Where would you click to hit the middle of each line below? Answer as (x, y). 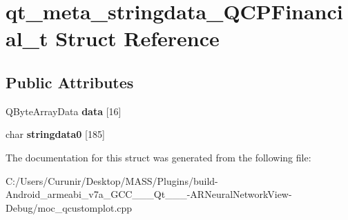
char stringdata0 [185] (55, 134)
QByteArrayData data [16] (64, 111)
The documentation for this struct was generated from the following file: (158, 157)
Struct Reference (137, 38)
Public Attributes (70, 82)
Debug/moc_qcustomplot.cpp (69, 207)
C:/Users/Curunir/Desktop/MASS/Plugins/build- (112, 180)
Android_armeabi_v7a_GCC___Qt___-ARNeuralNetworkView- (149, 194)
